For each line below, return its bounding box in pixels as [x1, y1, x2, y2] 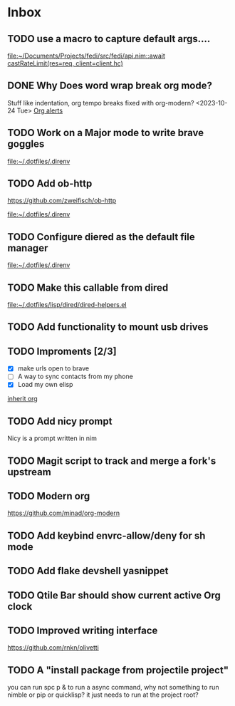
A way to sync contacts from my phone [17, 372, 133, 381]
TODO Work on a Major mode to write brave [7, 127, 204, 139]
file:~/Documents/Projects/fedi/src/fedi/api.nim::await [7, 51, 165, 60]
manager [7, 242, 48, 254]
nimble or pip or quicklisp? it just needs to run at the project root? [7, 690, 199, 699]
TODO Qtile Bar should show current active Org [7, 589, 221, 601]
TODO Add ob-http [7, 177, 93, 190]
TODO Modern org [7, 490, 90, 502]
